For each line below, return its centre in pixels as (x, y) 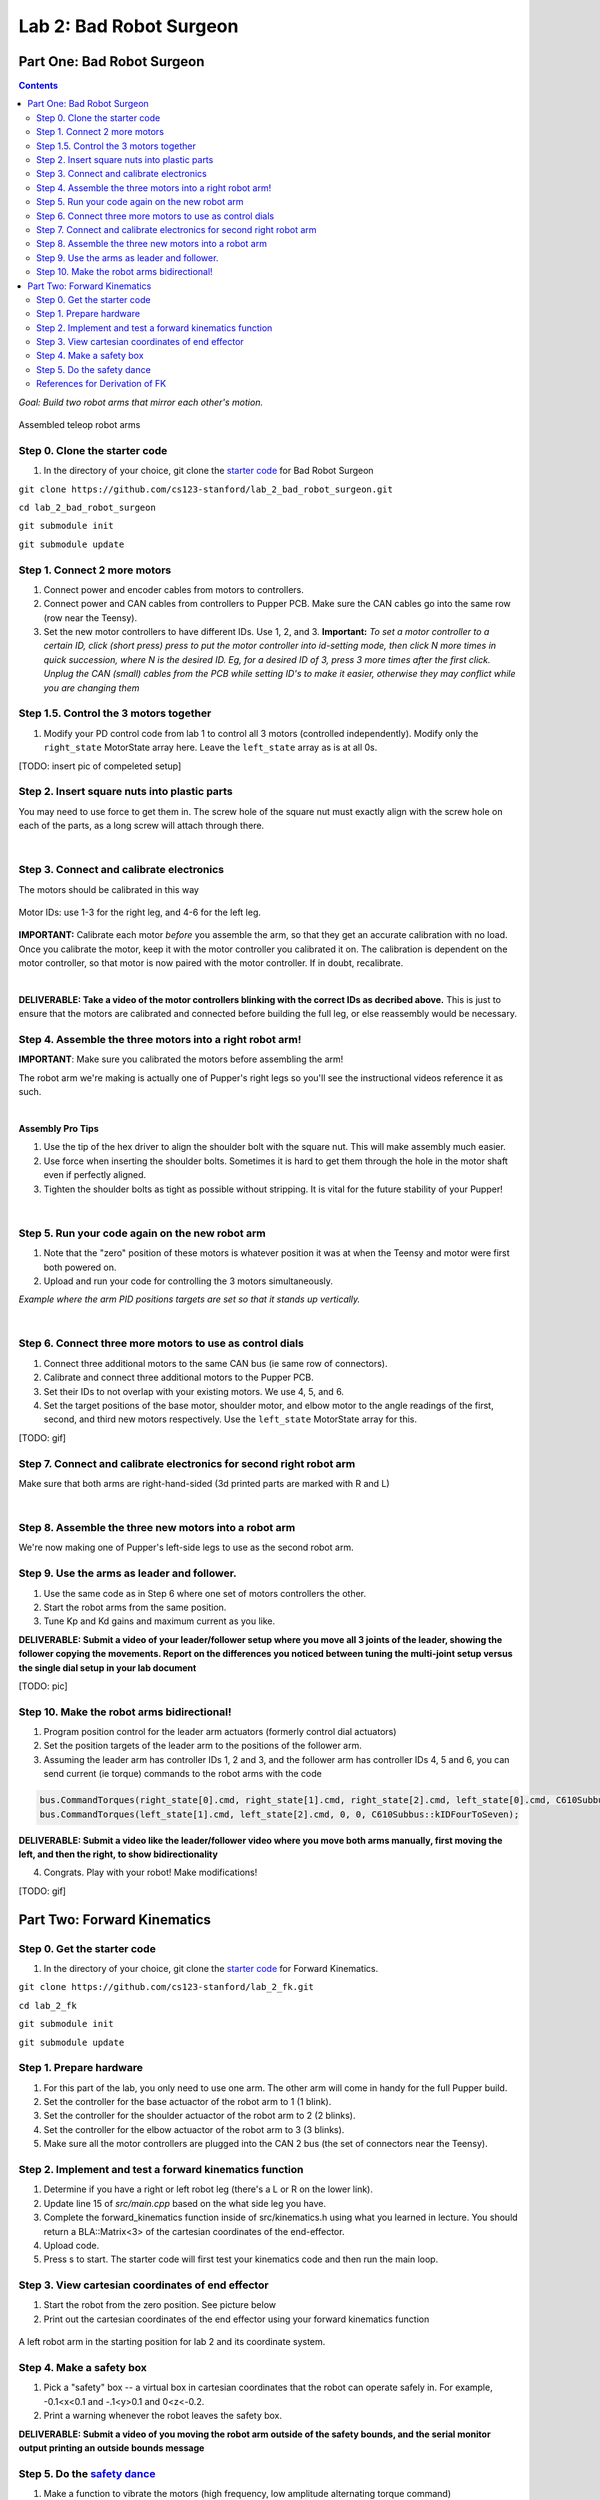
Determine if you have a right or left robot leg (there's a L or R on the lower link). (208, 2189)
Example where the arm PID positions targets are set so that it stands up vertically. (189, 1299)
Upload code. (71, 2245)
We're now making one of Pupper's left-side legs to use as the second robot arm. (186, 1547)
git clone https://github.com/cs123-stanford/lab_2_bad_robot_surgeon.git (206, 489)
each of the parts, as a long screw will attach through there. (141, 826)
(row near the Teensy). (90, 617)
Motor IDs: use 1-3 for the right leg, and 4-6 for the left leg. (140, 912)
